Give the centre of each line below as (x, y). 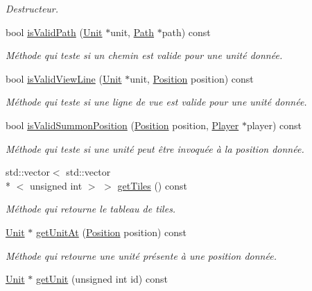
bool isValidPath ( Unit (54, 32)
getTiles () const (152, 185)
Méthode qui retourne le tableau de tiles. (91, 209)
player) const (274, 125)
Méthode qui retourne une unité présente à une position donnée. (141, 255)
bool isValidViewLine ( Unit (64, 78)
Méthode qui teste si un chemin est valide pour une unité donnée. (144, 55)
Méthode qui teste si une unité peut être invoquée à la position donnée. (155, 148)
